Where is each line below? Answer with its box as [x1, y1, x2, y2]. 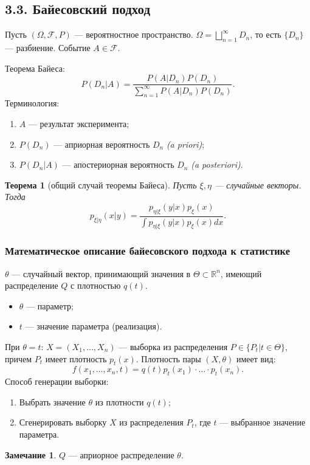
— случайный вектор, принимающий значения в [12, 267, 191, 280]
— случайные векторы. [214, 178, 301, 191]
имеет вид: [236, 352, 276, 365]
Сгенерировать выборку [19, 416, 107, 429]
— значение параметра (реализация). [25, 320, 162, 332]
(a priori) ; [166, 137, 205, 150]
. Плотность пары [136, 352, 201, 365]
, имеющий [220, 267, 262, 280]
